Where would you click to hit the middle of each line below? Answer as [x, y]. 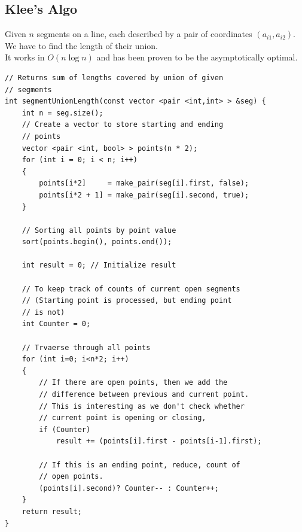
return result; [52, 511]
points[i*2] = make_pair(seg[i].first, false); [144, 183]
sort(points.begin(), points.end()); [97, 242]
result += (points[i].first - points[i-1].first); [159, 441]
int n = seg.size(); [62, 113]
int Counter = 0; [56, 324]
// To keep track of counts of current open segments [131, 289]
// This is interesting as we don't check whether [142, 406]
